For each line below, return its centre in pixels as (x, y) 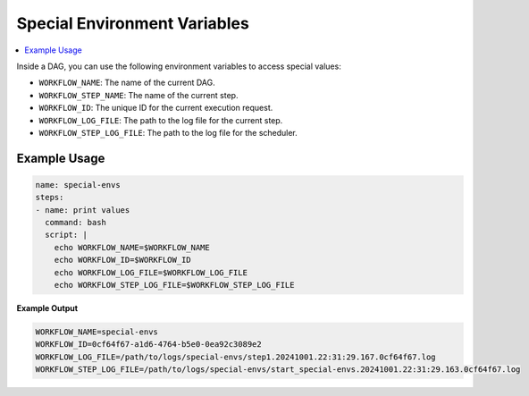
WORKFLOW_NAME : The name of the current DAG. (127, 83)
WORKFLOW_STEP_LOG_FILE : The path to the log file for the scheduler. (168, 132)
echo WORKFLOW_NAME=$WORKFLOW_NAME (132, 247)
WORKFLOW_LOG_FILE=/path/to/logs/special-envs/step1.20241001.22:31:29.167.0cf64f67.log (236, 357)
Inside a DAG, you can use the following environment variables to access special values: (179, 66)
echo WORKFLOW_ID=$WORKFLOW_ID (122, 260)
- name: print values (83, 210)
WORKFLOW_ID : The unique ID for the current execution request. (156, 108)
